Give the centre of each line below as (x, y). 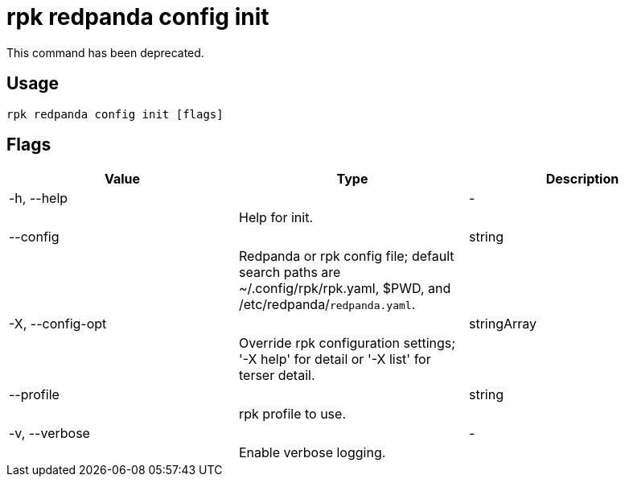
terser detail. (277, 376)
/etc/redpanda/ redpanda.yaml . (327, 305)
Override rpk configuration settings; (347, 343)
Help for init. (275, 218)
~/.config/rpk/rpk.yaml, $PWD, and (345, 289)
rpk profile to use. (292, 414)
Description (582, 179)
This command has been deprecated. (105, 52)
